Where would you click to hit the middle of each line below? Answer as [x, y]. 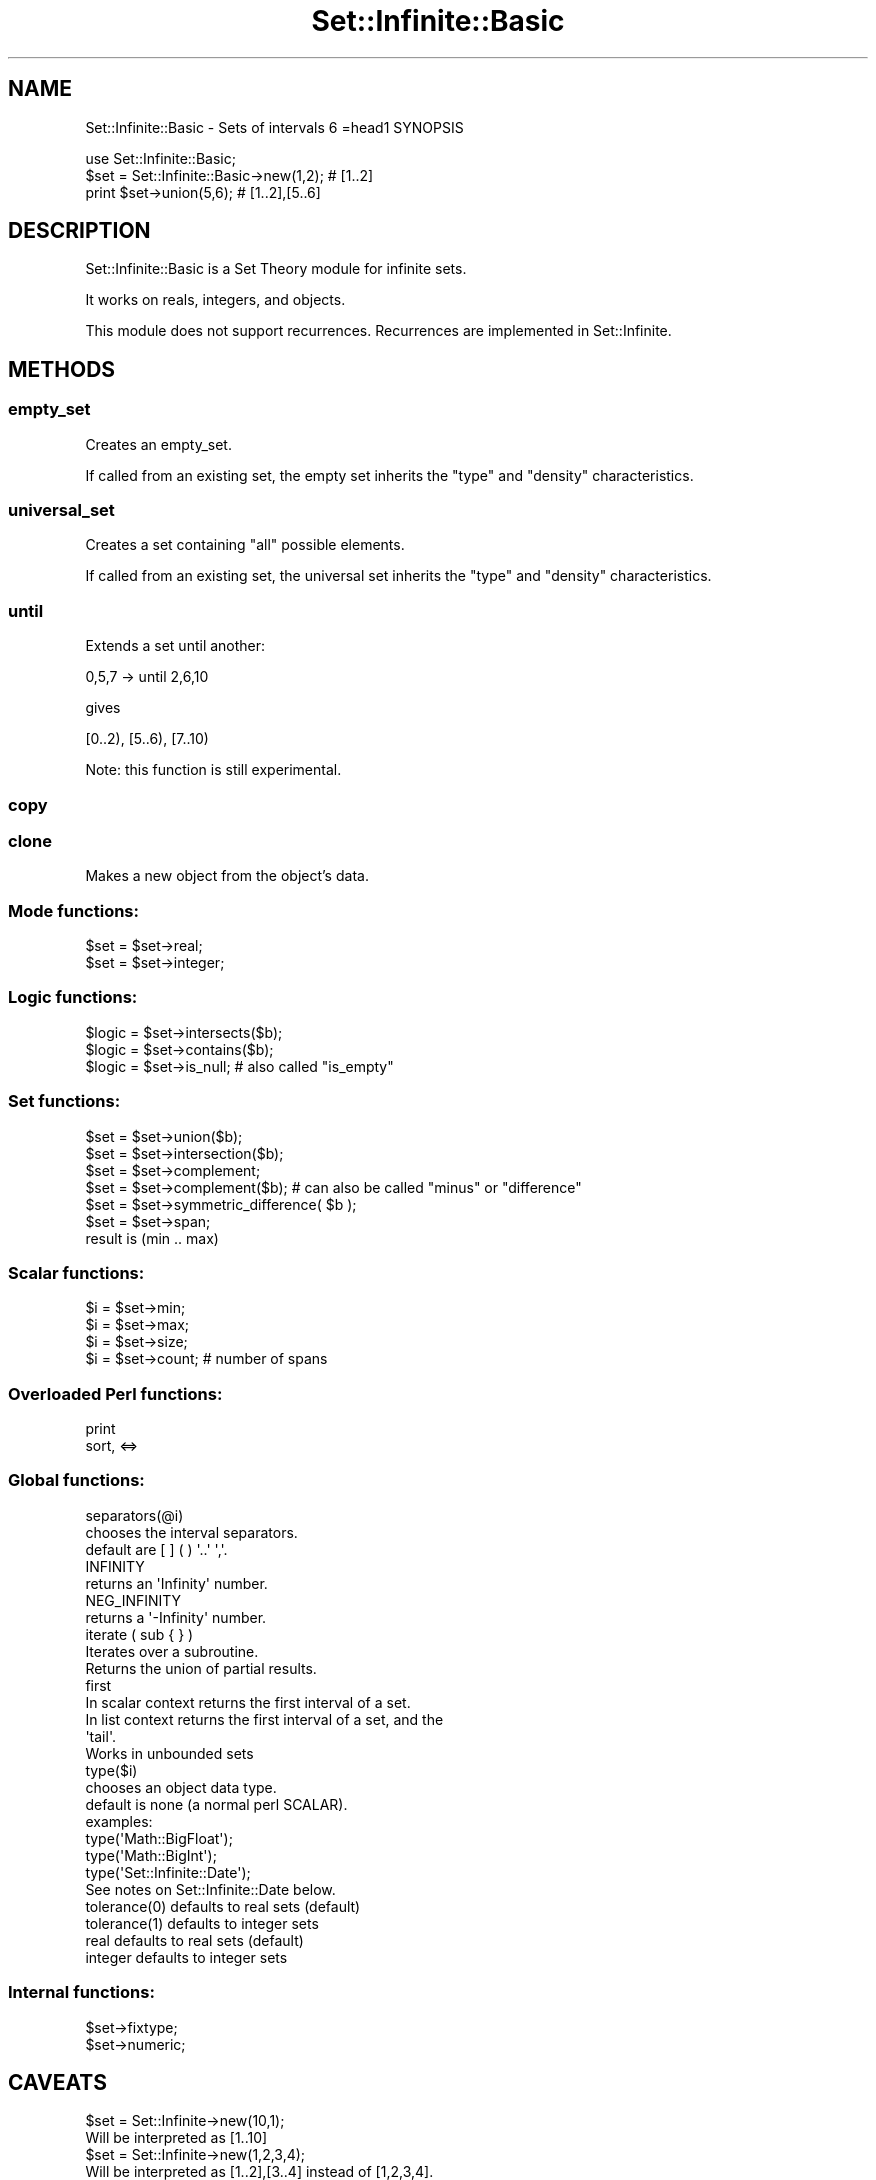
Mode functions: [73, 910]
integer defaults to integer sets [186, 1957]
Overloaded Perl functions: [115, 1393]
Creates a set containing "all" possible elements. [245, 545]
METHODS [62, 369]
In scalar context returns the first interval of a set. [248, 1702]
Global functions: [76, 1480]
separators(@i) [134, 1515]
